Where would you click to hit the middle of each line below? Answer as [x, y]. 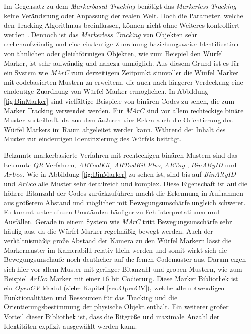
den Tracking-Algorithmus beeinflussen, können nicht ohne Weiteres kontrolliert [122, 25]
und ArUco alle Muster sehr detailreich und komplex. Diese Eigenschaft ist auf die [126, 183]
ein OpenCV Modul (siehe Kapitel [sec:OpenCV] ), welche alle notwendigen [114, 288]
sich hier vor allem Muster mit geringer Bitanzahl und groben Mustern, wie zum [123, 269]
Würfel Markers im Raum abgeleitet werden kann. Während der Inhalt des [115, 129]
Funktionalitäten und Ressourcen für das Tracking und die [91, 297]
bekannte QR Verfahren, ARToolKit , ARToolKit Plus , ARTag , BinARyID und [120, 164]
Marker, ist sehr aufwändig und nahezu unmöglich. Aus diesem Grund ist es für [122, 63]
